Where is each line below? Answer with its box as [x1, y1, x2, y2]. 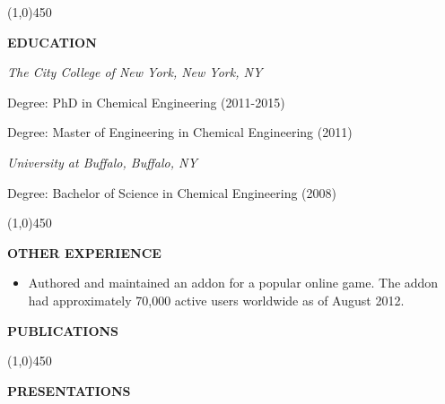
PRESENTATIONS [7, 381, 131, 400]
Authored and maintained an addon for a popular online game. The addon [28, 273, 439, 292]
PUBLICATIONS [7, 321, 119, 340]
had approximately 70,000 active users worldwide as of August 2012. [28, 290, 405, 309]
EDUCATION [7, 32, 97, 51]
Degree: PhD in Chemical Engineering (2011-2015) [7, 92, 285, 111]
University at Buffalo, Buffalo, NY [7, 152, 197, 171]
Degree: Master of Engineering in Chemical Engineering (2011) [7, 123, 353, 142]
